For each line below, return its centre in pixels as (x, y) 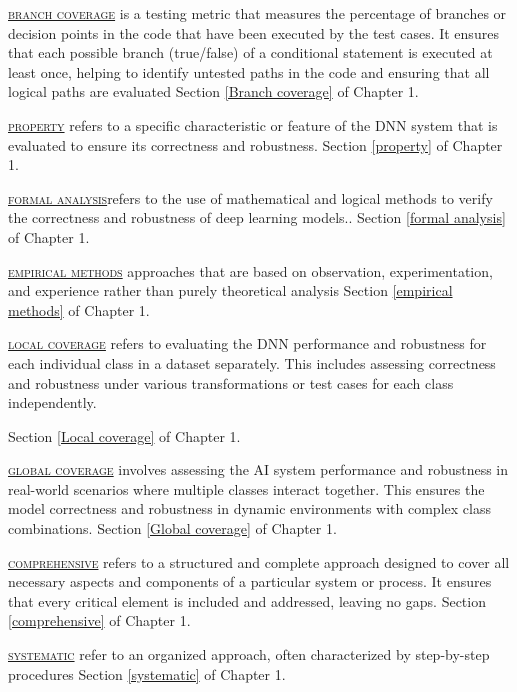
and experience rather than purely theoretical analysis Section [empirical (230, 290)
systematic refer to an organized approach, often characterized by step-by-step (249, 654)
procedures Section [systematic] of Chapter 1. (147, 673)
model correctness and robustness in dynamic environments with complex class (249, 508)
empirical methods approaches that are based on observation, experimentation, (250, 270)
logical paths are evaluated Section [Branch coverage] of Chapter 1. (213, 91)
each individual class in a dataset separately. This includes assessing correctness (252, 362)
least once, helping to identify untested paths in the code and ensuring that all (249, 71)
